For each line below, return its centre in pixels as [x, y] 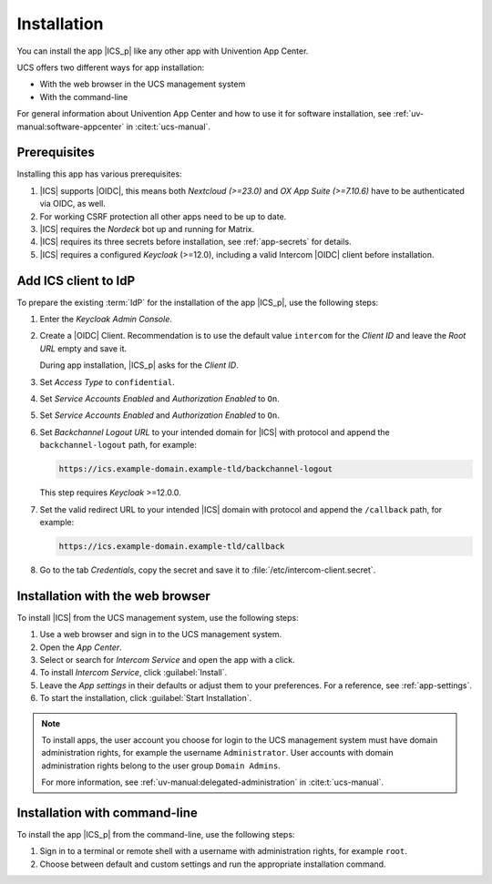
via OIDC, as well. [73, 204]
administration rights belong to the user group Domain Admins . [161, 766]
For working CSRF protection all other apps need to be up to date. [163, 216]
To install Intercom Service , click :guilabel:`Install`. [133, 673]
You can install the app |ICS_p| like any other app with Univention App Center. [163, 51]
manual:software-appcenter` [71, 127]
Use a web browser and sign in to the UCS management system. [161, 635]
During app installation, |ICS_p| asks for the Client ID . [139, 365]
